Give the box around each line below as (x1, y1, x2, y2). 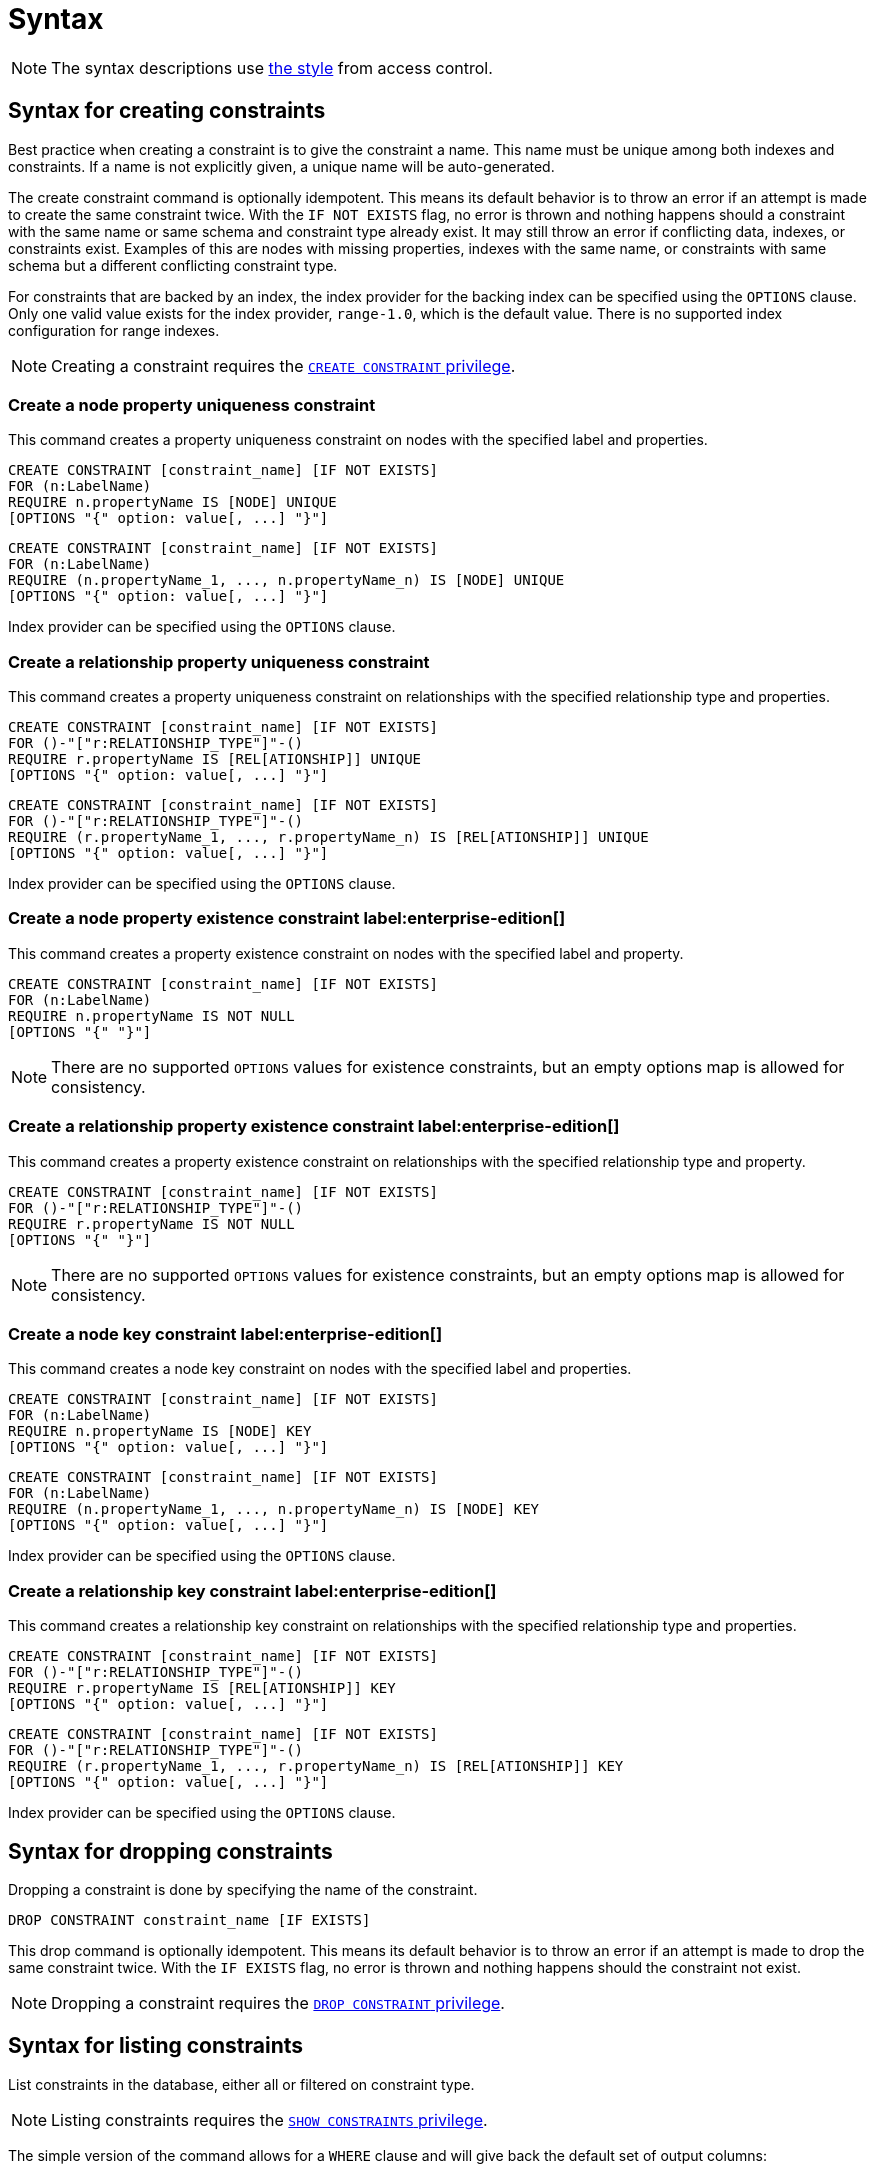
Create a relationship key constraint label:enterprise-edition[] (8, 1580, 497, 1601)
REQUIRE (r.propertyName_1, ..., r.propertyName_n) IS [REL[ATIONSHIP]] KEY (8, 1758, 624, 1775)
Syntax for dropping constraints (8, 1838, 333, 1864)
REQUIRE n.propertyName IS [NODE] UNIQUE (8, 494, 337, 511)
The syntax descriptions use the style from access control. (51, 57, 493, 78)
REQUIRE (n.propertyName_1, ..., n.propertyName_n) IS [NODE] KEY (8, 1501, 540, 1518)
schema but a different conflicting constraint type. (8, 256, 338, 274)
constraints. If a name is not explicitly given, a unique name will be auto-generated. (8, 157, 555, 175)
